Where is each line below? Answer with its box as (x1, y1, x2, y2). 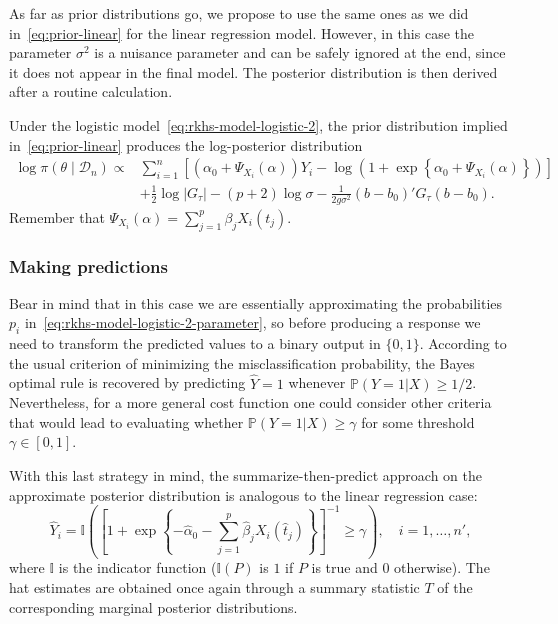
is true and (311, 557, 378, 578)
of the (437, 577, 473, 598)
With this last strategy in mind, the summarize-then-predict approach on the (9, 465, 482, 486)
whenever (288, 372, 346, 393)
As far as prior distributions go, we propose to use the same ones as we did (9, 3, 469, 23)
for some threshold (361, 411, 475, 432)
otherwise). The (394, 557, 490, 578)
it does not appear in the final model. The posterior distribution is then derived (9, 61, 498, 82)
